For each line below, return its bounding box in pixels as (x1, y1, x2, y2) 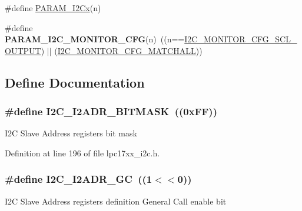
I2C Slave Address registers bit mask (5, 127, 137, 139)
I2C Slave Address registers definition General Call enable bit (5, 195, 227, 207)
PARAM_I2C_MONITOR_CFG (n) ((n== (5, 33, 185, 45)
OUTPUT (5, 44, 41, 56)
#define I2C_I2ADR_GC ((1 (5, 172, 152, 186)
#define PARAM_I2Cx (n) (5, 2, 101, 14)
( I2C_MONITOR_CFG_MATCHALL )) (54, 44, 203, 56)
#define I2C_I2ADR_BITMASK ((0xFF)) (5, 104, 217, 119)
